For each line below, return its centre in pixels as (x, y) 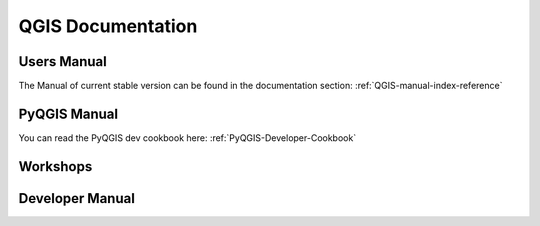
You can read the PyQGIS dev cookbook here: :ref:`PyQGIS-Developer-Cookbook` (187, 137)
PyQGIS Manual (68, 113)
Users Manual (62, 61)
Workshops (55, 166)
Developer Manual (76, 198)
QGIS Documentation (108, 26)
